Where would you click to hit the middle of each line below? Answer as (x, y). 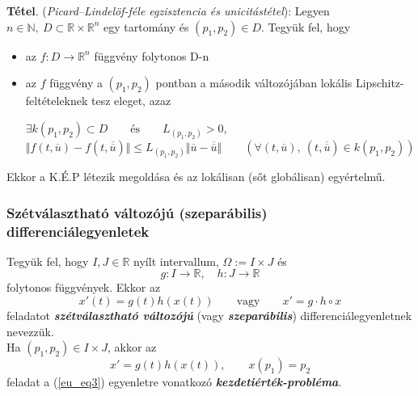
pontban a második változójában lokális (254, 83)
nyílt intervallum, (176, 261)
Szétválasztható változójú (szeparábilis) (137, 212)
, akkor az (132, 347)
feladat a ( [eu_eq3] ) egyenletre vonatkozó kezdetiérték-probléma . (174, 382)
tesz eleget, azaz (131, 101)
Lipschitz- (380, 83)
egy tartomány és (146, 26)
